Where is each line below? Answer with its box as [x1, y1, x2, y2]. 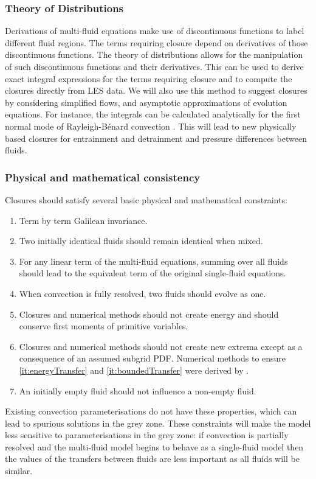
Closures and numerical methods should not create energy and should [19, 307, 279, 320]
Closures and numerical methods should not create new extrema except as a [19, 340, 303, 352]
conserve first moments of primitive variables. [19, 320, 188, 332]
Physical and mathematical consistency [5, 169, 201, 184]
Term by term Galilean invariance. [19, 214, 148, 226]
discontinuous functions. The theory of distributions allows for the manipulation [5, 48, 303, 61]
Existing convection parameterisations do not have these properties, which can [5, 405, 297, 418]
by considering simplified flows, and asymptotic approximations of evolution [5, 96, 287, 108]
